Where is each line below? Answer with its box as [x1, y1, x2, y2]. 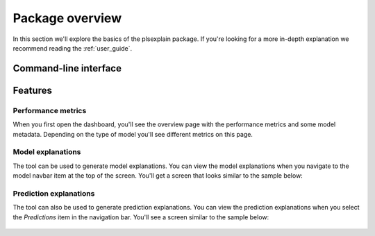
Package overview [12, 10, 122, 26]
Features [12, 84, 52, 96]
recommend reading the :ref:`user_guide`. [12, 44, 132, 52]
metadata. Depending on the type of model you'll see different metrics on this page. [12, 130, 253, 138]
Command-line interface [12, 62, 122, 74]
